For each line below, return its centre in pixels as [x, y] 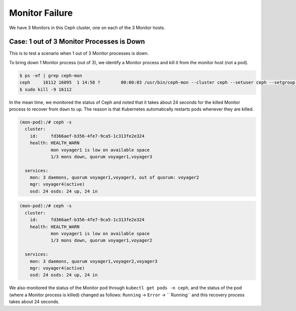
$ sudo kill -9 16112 [46, 89]
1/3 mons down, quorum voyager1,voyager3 [101, 156]
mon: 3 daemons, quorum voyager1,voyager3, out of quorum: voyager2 [114, 177]
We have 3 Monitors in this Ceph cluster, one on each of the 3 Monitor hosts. [87, 28]
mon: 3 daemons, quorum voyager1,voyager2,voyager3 [94, 261]
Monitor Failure [41, 13]
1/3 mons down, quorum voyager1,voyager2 [101, 240]
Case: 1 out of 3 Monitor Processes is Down [77, 42]
